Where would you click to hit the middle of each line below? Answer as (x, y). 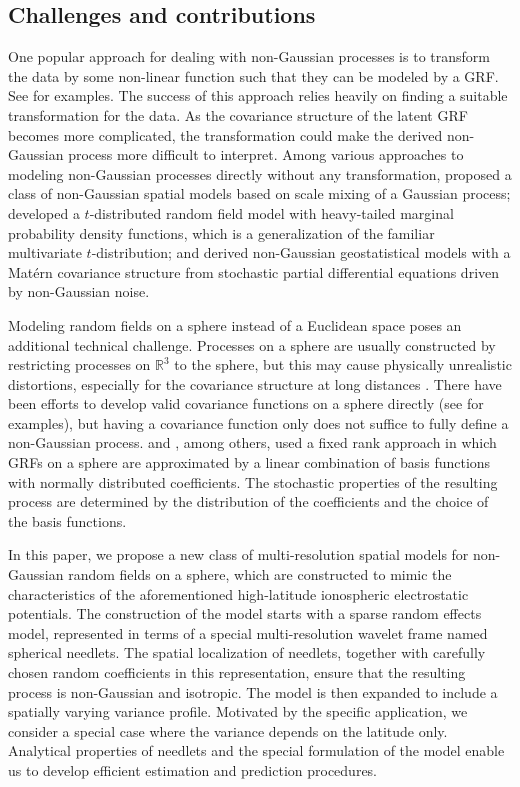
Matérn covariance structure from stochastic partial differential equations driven (254, 271)
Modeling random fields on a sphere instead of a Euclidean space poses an (235, 324)
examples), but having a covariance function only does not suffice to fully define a (258, 422)
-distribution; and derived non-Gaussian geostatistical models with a (301, 252)
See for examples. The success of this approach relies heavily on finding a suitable (258, 95)
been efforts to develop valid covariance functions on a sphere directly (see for (246, 403)
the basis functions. (67, 520)
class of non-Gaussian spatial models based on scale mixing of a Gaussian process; (259, 193)
